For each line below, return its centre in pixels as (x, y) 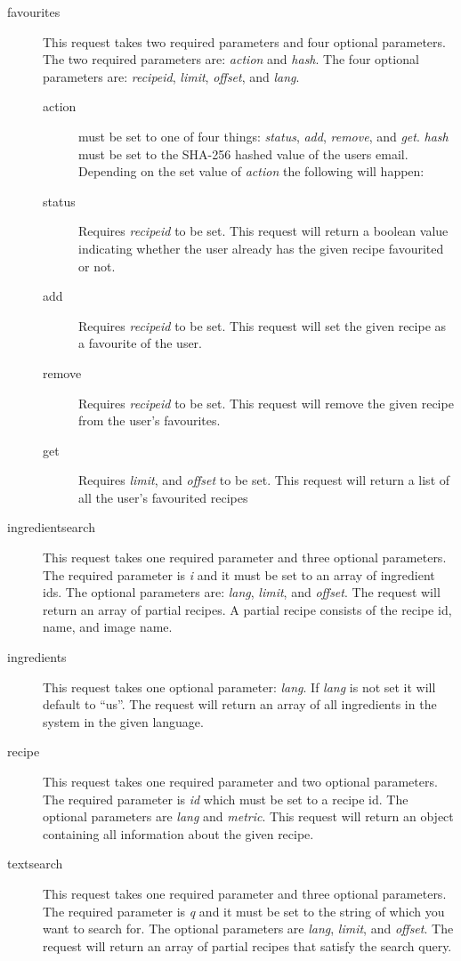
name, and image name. (108, 627)
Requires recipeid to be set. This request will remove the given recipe (266, 403)
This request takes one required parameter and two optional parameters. (240, 781)
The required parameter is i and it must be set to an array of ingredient (239, 574)
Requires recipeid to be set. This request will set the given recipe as (263, 325)
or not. (97, 266)
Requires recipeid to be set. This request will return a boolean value (263, 231)
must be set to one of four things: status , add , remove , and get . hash (263, 136)
